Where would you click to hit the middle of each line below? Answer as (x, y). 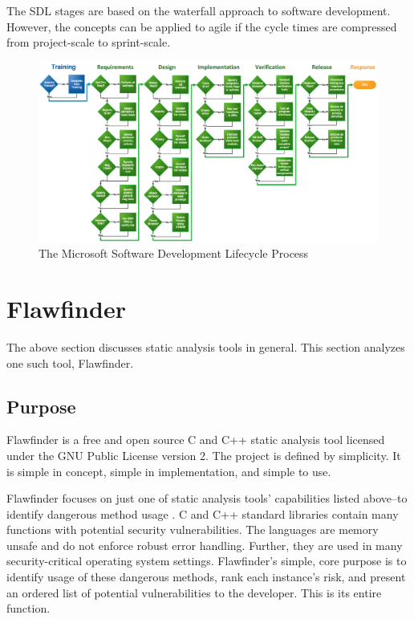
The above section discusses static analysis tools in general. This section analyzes (206, 346)
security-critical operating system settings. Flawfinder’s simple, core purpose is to (207, 561)
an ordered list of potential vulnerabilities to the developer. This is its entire (194, 592)
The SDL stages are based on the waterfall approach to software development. (199, 10)
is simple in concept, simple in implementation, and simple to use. (169, 471)
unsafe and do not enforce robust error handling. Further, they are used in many (205, 545)
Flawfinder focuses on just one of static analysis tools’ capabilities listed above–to (207, 498)
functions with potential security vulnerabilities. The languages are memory (193, 529)
